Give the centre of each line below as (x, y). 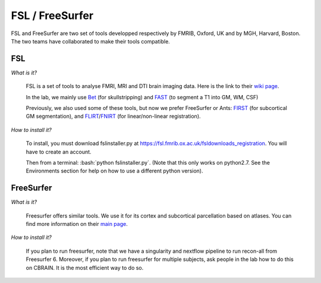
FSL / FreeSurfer (52, 15)
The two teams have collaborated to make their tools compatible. (91, 41)
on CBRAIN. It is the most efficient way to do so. (85, 268)
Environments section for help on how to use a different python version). (114, 171)
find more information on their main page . (77, 224)
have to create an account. (59, 152)
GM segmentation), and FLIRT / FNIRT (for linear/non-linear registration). (114, 117)
